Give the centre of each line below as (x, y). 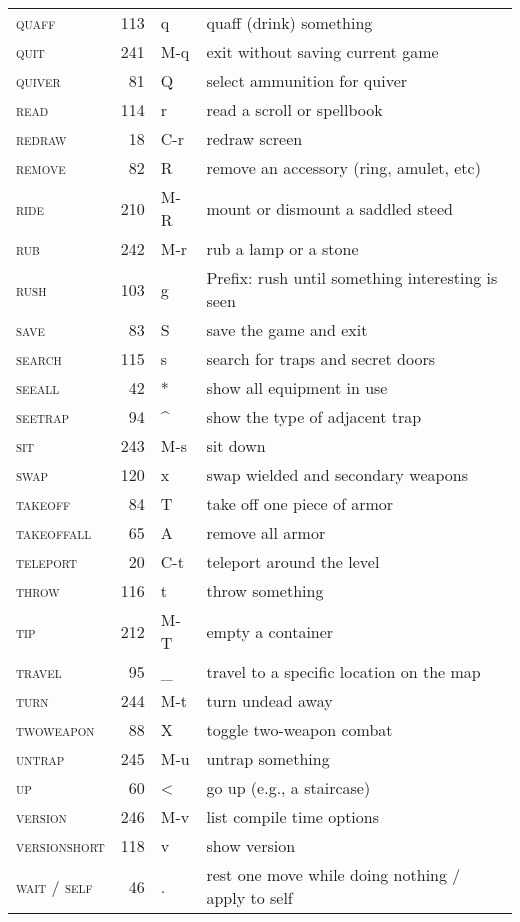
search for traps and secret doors (320, 358)
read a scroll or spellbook (294, 109)
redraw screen (254, 138)
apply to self (249, 897)
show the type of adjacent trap (314, 416)
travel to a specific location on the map (343, 671)
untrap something (268, 758)
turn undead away (269, 700)
